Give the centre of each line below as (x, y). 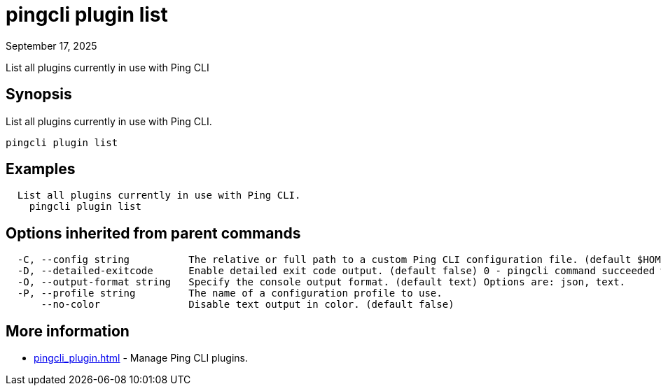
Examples (41, 169)
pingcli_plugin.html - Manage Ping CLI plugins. (141, 358)
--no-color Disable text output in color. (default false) (248, 305)
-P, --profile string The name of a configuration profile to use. (230, 293)
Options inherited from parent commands (153, 233)
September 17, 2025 (51, 45)
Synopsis (39, 94)
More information (68, 331)
